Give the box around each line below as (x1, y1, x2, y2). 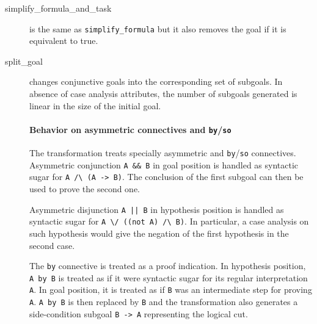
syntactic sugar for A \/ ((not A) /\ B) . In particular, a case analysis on (29, 215, 309, 228)
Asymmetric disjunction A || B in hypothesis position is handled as (29, 203, 284, 215)
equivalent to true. (29, 34, 98, 47)
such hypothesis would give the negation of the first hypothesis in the (29, 226, 289, 239)
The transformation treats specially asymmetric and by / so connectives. (29, 146, 296, 159)
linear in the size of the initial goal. (29, 99, 161, 112)
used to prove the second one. (29, 182, 140, 195)
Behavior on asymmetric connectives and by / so (29, 123, 231, 135)
